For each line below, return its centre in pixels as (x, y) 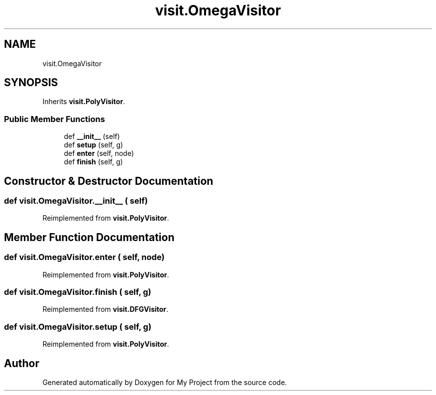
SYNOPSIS (31, 83)
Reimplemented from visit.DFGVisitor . (106, 309)
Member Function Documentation (89, 237)
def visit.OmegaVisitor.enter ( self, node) (84, 257)
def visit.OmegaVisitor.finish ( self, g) (78, 292)
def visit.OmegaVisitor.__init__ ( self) (76, 201)
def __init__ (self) (92, 136)
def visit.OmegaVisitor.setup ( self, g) (78, 327)
